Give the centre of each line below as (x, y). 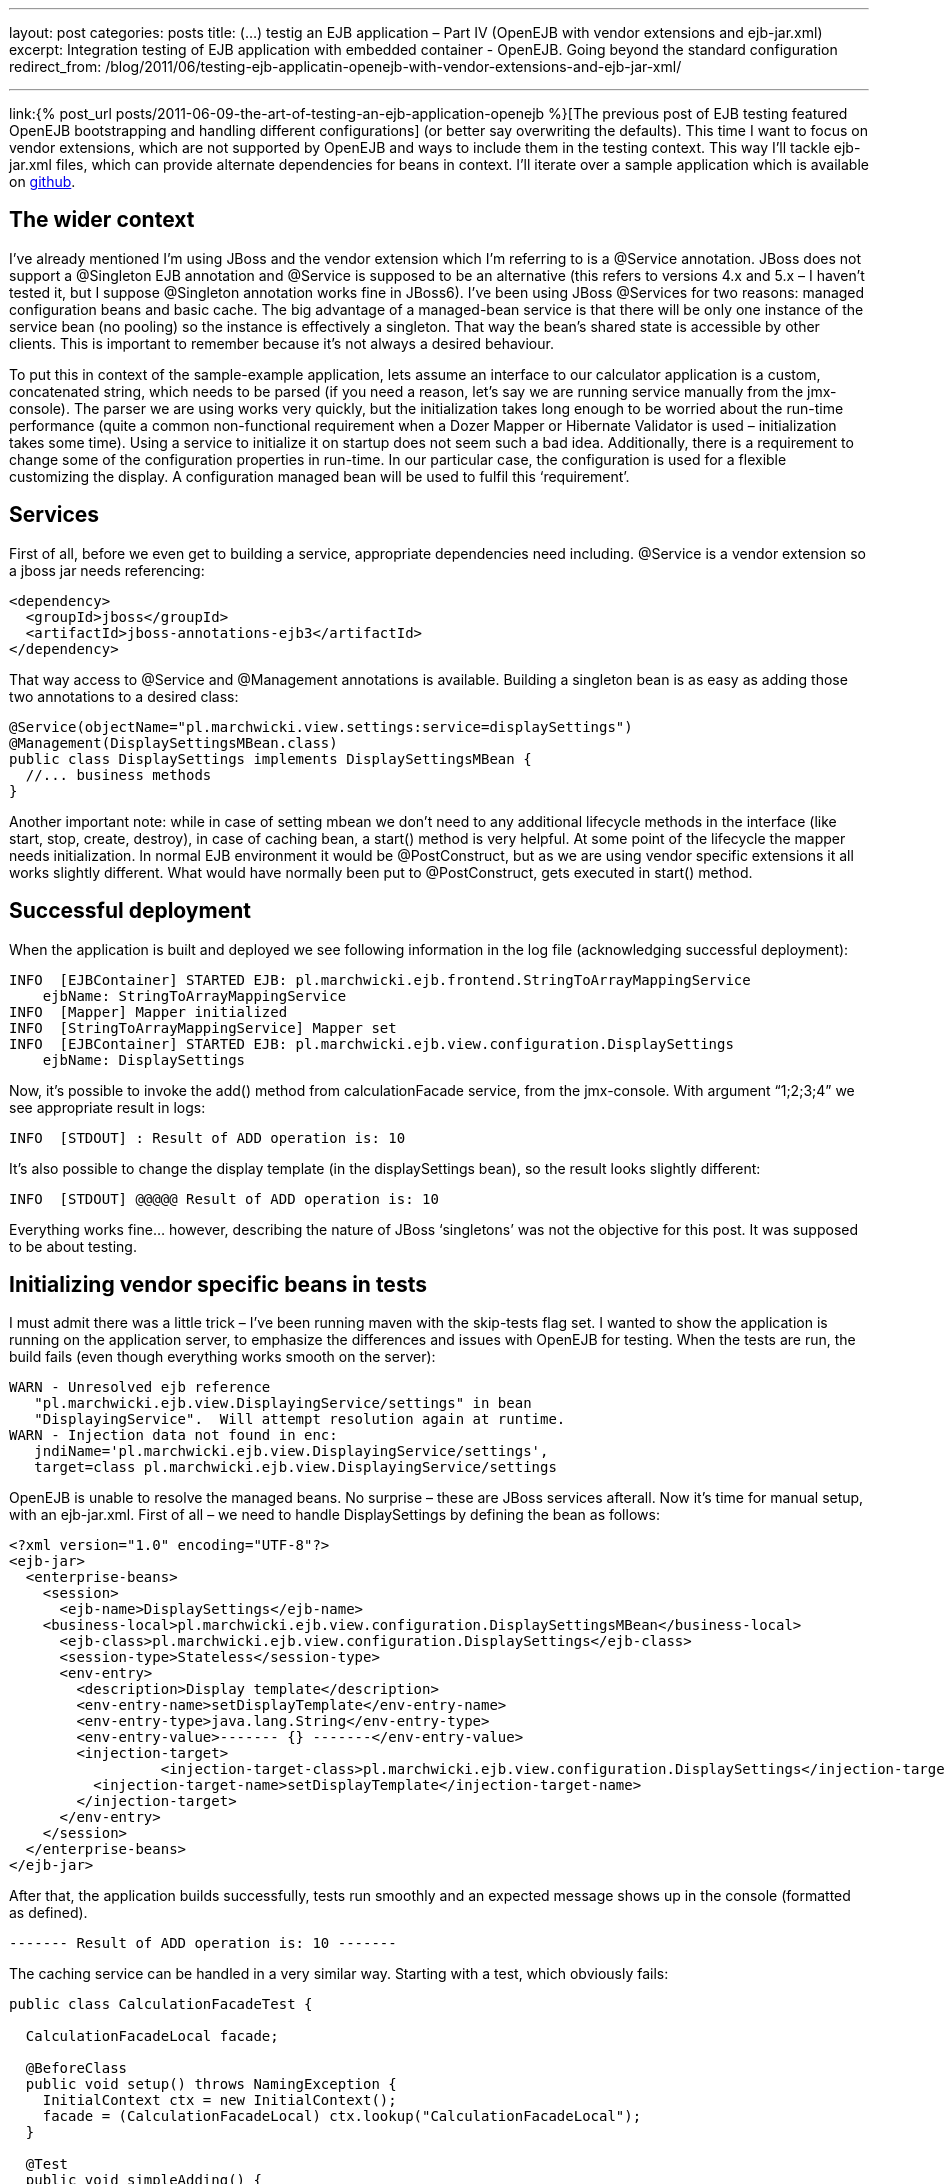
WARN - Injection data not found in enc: (173, 1435)
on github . (42, 181)
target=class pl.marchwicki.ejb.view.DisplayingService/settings (295, 1467)
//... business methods (118, 774)
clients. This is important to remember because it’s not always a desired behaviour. (281, 343)
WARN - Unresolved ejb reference (140, 1387)
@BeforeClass (76, 2068)
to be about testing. (73, 1246)
